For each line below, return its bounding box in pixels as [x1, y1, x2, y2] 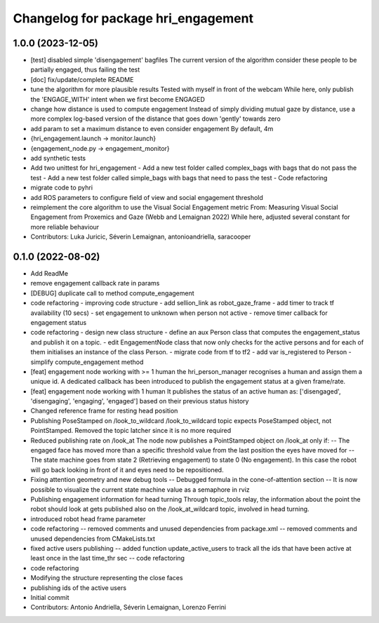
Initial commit [30, 593, 69, 601]
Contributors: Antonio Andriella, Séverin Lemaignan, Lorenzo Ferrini [30, 603, 227, 612]
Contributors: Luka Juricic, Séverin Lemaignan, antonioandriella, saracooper [30, 232, 251, 241]
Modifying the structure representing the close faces [30, 574, 183, 582]
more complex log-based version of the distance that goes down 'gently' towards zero [30, 114, 281, 123]
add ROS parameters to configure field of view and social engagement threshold [30, 193, 263, 201]
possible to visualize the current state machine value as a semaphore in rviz [30, 485, 251, 494]
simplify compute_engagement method [30, 358, 144, 366]
